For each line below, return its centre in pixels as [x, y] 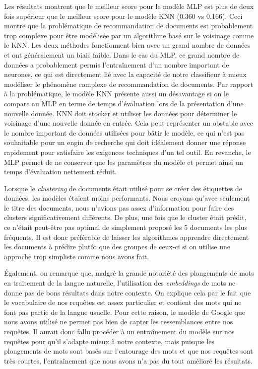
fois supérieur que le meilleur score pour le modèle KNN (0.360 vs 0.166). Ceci [123, 16]
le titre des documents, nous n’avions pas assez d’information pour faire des [119, 207]
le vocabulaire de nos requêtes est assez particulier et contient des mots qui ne [123, 302]
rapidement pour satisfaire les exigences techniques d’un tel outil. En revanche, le [128, 152]
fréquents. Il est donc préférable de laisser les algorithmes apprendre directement [127, 237]
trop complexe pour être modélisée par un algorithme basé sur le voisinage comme [129, 35]
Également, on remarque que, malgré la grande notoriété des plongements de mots [129, 273]
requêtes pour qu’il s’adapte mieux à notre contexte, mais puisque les [109, 341]
